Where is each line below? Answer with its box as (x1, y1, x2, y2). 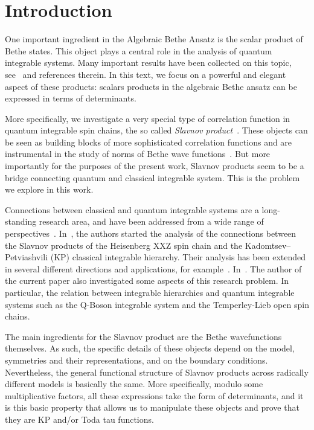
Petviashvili (5, 251, 48, 263)
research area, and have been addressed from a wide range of (39, 215, 264, 228)
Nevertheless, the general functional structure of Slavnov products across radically (5, 365, 309, 378)
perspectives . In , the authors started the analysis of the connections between (5, 227, 296, 240)
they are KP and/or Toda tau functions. (5, 412, 154, 425)
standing (5, 215, 37, 228)
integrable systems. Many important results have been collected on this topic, (5, 56, 292, 69)
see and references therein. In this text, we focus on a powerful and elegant (5, 68, 286, 80)
